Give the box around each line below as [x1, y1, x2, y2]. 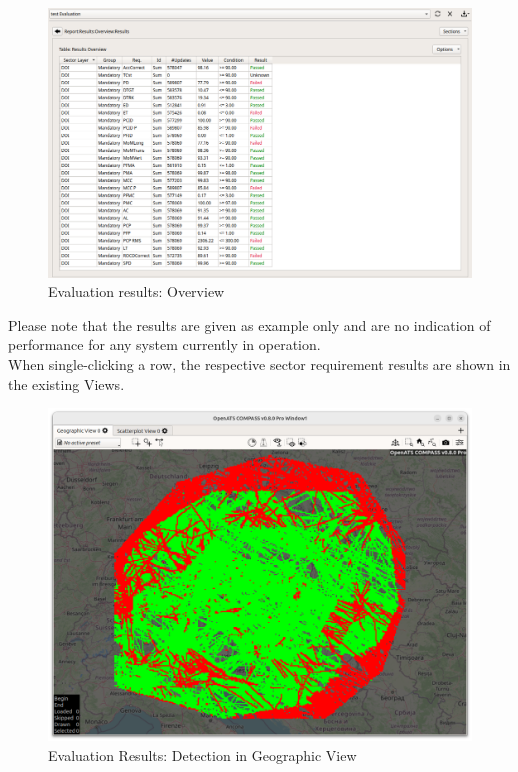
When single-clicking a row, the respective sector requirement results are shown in [8, 353, 511, 374]
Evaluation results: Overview [48, 281, 225, 302]
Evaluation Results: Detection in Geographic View [48, 745, 357, 766]
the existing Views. [8, 373, 125, 394]
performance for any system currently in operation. [8, 334, 321, 355]
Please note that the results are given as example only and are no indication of [8, 314, 491, 335]
